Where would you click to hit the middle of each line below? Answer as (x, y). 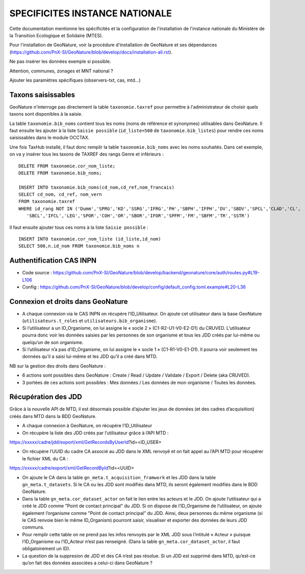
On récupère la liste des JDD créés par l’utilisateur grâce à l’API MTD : (95, 433)
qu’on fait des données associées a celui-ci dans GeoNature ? (87, 563)
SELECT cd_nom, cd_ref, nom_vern (60, 194)
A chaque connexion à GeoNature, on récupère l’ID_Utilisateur (87, 426)
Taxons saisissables (42, 95)
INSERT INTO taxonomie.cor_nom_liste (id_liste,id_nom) (90, 239)
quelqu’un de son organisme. (53, 342)
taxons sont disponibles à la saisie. (46, 114)
